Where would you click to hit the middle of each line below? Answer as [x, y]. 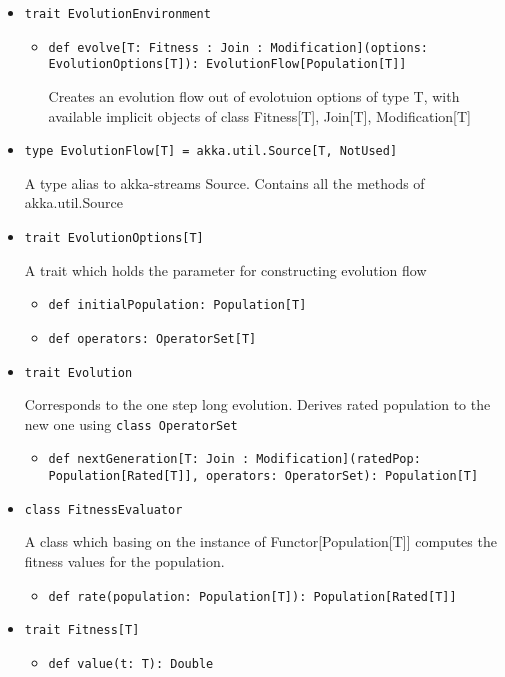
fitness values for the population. [124, 561]
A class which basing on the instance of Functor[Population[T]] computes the [260, 541]
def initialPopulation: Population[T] [177, 305]
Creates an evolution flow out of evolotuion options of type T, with [254, 95]
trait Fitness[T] [82, 630]
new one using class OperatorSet [131, 423]
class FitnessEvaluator [103, 509]
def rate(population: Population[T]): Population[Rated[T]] [252, 596]
